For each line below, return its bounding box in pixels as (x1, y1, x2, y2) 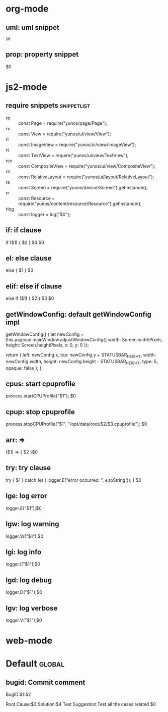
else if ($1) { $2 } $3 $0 (6, 295, 54, 301)
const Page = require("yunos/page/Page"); (18, 120, 108, 126)
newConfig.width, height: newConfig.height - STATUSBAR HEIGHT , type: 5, (6, 358, 158, 366)
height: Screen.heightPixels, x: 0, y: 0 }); (6, 342, 89, 348)
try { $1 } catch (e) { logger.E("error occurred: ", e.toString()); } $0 (6, 477, 142, 483)
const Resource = (18, 195, 55, 201)
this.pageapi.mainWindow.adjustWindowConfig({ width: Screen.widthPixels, (6, 337, 163, 343)
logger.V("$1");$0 (6, 617, 42, 623)
